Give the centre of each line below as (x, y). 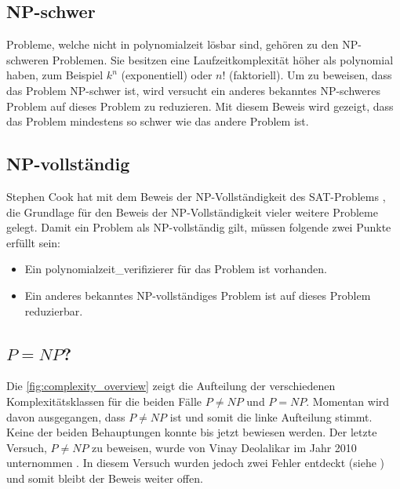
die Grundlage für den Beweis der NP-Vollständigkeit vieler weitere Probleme (192, 212)
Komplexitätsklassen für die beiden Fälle (104, 401)
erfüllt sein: (33, 242)
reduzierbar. (54, 310)
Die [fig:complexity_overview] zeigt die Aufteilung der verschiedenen (171, 386)
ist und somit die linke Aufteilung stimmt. (271, 416)
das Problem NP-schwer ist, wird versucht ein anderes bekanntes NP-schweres (193, 90)
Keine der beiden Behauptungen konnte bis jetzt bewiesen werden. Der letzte (192, 432)
